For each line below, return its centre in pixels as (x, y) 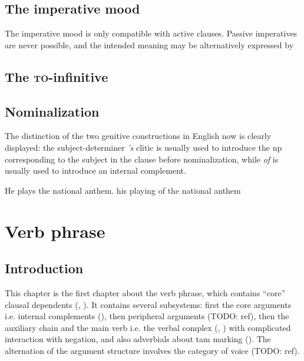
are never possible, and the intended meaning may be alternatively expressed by (149, 44)
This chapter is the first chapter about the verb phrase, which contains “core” (145, 292)
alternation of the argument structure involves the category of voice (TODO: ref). (152, 350)
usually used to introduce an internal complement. (95, 170)
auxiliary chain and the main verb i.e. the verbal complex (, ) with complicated (148, 327)
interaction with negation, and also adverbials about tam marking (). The (138, 339)
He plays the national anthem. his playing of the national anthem (123, 190)
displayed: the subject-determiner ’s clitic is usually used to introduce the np (143, 147)
